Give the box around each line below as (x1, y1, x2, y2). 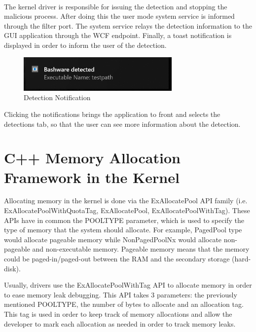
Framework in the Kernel (4, 167, 180, 187)
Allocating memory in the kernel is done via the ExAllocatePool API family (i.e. (4, 195, 248, 206)
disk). (4, 263, 21, 273)
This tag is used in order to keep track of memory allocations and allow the (4, 309, 232, 319)
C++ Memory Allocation (4, 148, 181, 168)
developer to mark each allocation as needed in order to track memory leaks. (4, 318, 236, 329)
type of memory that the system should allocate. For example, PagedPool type (4, 224, 242, 235)
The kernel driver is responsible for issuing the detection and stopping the (4, 1, 227, 11)
